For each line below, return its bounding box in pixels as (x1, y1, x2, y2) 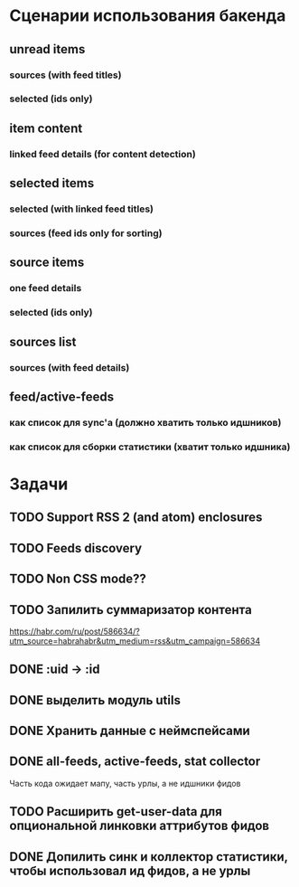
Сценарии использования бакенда (9, 5, 286, 26)
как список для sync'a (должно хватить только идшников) (9, 416, 282, 429)
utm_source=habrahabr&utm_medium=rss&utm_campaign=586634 (9, 635, 260, 646)
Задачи (9, 474, 69, 494)
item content (9, 120, 83, 136)
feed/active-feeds (9, 389, 115, 404)
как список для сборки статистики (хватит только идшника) (9, 440, 291, 453)
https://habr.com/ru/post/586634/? (9, 626, 140, 637)
